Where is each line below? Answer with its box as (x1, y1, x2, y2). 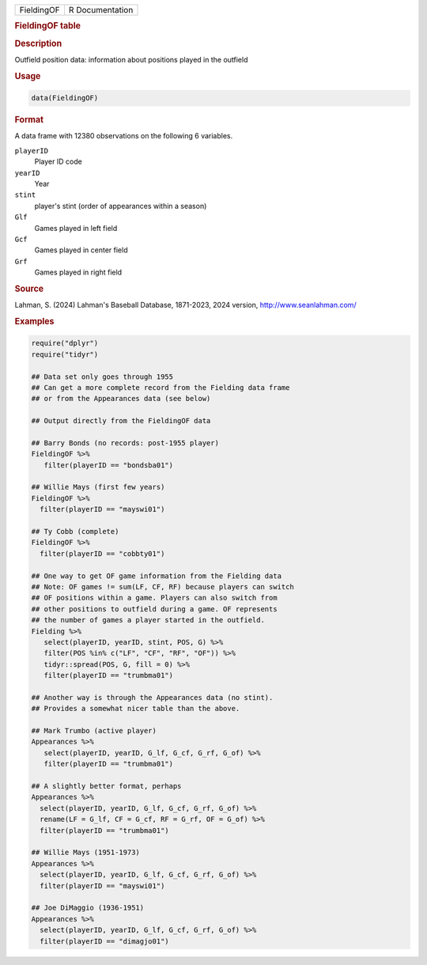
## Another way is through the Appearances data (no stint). (31, 693, 274, 702)
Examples (14, 316, 55, 327)
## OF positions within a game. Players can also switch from (31, 593, 278, 603)
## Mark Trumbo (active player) (31, 726, 157, 736)
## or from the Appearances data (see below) (31, 394, 211, 403)
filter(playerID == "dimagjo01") (40, 937, 169, 945)
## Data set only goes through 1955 (31, 372, 174, 381)
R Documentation (68, 5, 134, 15)
